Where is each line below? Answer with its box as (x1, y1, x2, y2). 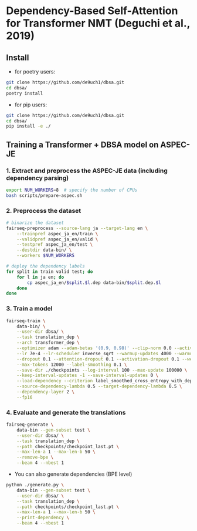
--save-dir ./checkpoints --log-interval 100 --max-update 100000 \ (16, 367, 188, 373)
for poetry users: (14, 68, 56, 75)
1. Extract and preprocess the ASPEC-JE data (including (6, 166, 168, 175)
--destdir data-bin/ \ (16, 247, 72, 253)
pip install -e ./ (6, 123, 51, 129)
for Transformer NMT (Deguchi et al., (6, 16, 191, 30)
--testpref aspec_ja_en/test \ (16, 242, 93, 248)
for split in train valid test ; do (6, 269, 93, 275)
